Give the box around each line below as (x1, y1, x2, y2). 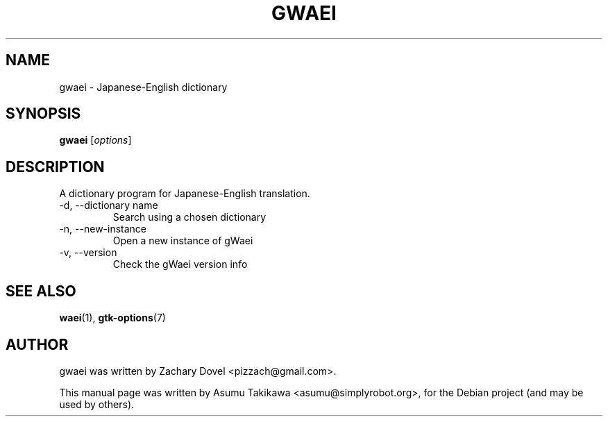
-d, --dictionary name (59, 199, 158, 212)
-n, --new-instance (59, 223, 147, 235)
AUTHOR (6, 335, 69, 353)
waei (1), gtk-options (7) (59, 312, 166, 324)
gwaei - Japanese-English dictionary (59, 81, 228, 93)
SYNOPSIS (6, 105, 81, 123)
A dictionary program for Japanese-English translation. (59, 187, 310, 200)
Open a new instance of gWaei (112, 235, 253, 247)
